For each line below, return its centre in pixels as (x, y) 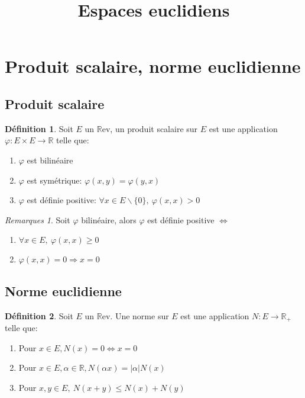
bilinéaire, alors (109, 219)
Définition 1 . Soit (39, 128)
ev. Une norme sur (135, 315)
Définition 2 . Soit (39, 315)
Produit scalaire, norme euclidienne (153, 66)
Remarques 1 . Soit (38, 219)
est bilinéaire (50, 160)
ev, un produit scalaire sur (150, 128)
